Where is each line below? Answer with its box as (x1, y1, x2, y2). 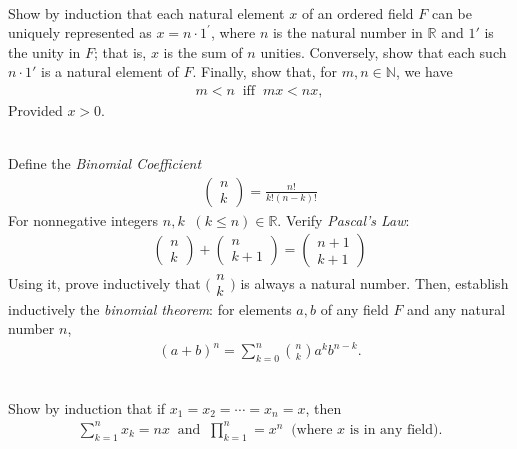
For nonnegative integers (8, 209, 159, 230)
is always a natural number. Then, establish (240, 272, 509, 293)
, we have (395, 61, 453, 82)
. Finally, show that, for (192, 61, 338, 82)
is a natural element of (40, 61, 179, 82)
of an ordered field (301, 2, 414, 23)
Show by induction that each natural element (8, 2, 285, 23)
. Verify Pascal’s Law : (277, 209, 410, 230)
